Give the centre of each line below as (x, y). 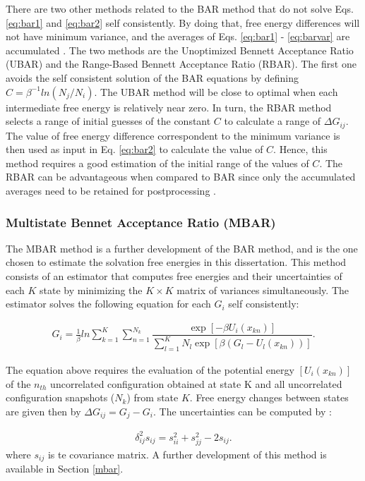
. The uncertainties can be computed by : (242, 411)
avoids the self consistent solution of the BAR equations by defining (152, 77)
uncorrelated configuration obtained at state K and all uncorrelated (196, 383)
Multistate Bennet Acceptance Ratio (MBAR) (141, 222)
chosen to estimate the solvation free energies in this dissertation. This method (176, 262)
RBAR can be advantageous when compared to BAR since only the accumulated (181, 177)
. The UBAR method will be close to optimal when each (216, 91)
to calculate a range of (273, 121)
